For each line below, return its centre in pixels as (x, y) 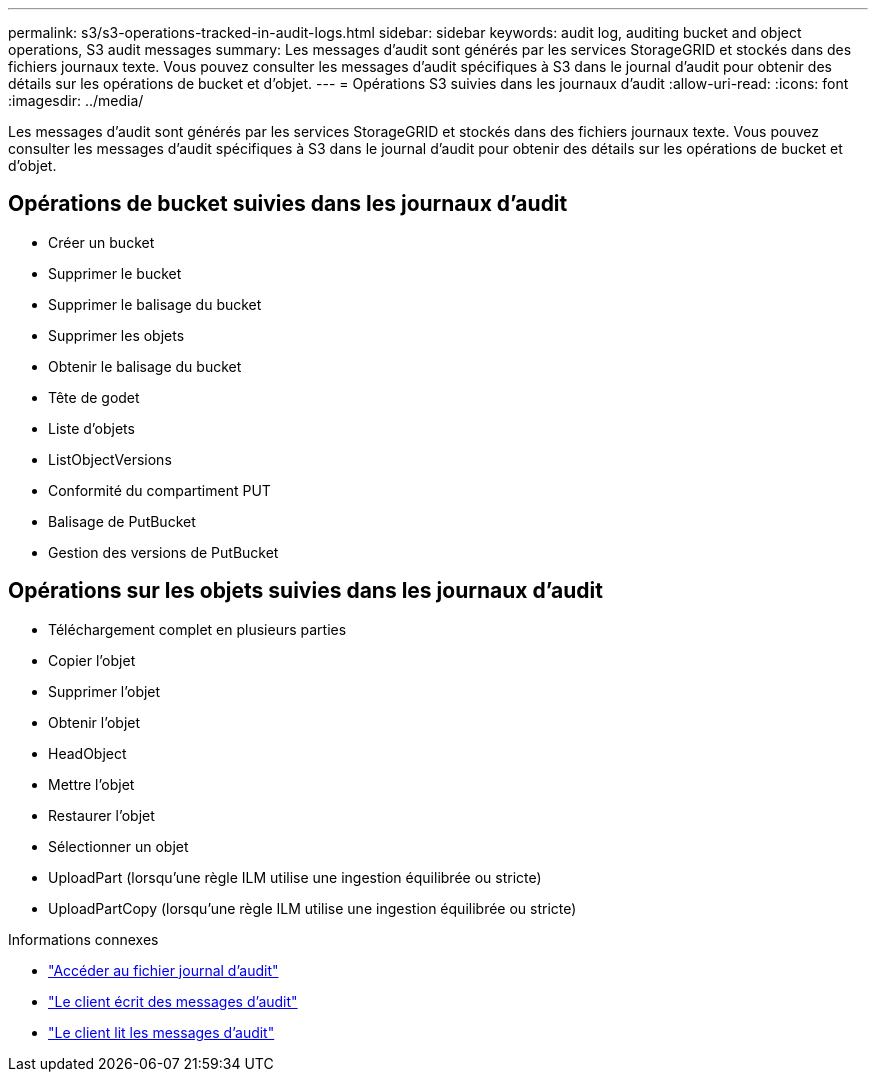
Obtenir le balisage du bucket (145, 366)
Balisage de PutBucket (122, 521)
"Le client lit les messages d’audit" (161, 1032)
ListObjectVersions (110, 459)
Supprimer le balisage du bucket (155, 304)
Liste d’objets (91, 428)
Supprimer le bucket (115, 273)
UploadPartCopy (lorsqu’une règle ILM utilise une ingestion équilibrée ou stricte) (312, 908)
